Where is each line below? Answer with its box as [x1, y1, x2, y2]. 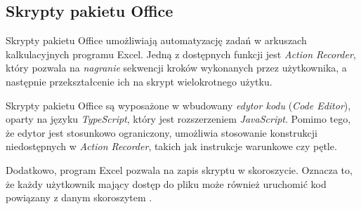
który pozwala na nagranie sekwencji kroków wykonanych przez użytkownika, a [6, 60, 347, 75]
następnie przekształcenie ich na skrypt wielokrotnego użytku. [6, 74, 273, 88]
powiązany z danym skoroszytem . [6, 190, 152, 205]
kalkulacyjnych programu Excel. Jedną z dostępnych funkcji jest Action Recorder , [6, 46, 356, 61]
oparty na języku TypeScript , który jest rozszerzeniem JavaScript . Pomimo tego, [6, 112, 351, 126]
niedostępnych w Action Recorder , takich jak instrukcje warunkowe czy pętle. [6, 139, 337, 154]
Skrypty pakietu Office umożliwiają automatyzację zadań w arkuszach [6, 33, 307, 48]
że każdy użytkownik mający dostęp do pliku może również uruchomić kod [6, 176, 327, 191]
